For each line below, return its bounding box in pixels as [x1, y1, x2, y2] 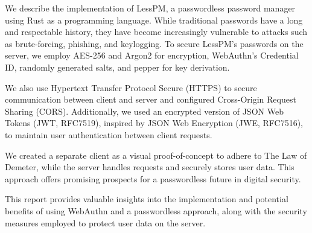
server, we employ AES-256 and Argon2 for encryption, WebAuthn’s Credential [5, 49, 299, 62]
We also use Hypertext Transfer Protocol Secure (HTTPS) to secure [5, 81, 257, 94]
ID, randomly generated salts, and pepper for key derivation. [5, 60, 230, 73]
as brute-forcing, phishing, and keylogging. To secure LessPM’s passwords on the [5, 37, 304, 49]
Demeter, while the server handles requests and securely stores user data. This [5, 161, 294, 173]
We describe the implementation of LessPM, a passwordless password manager [5, 2, 296, 14]
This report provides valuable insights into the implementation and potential [5, 193, 288, 205]
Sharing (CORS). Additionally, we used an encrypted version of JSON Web [5, 104, 284, 117]
